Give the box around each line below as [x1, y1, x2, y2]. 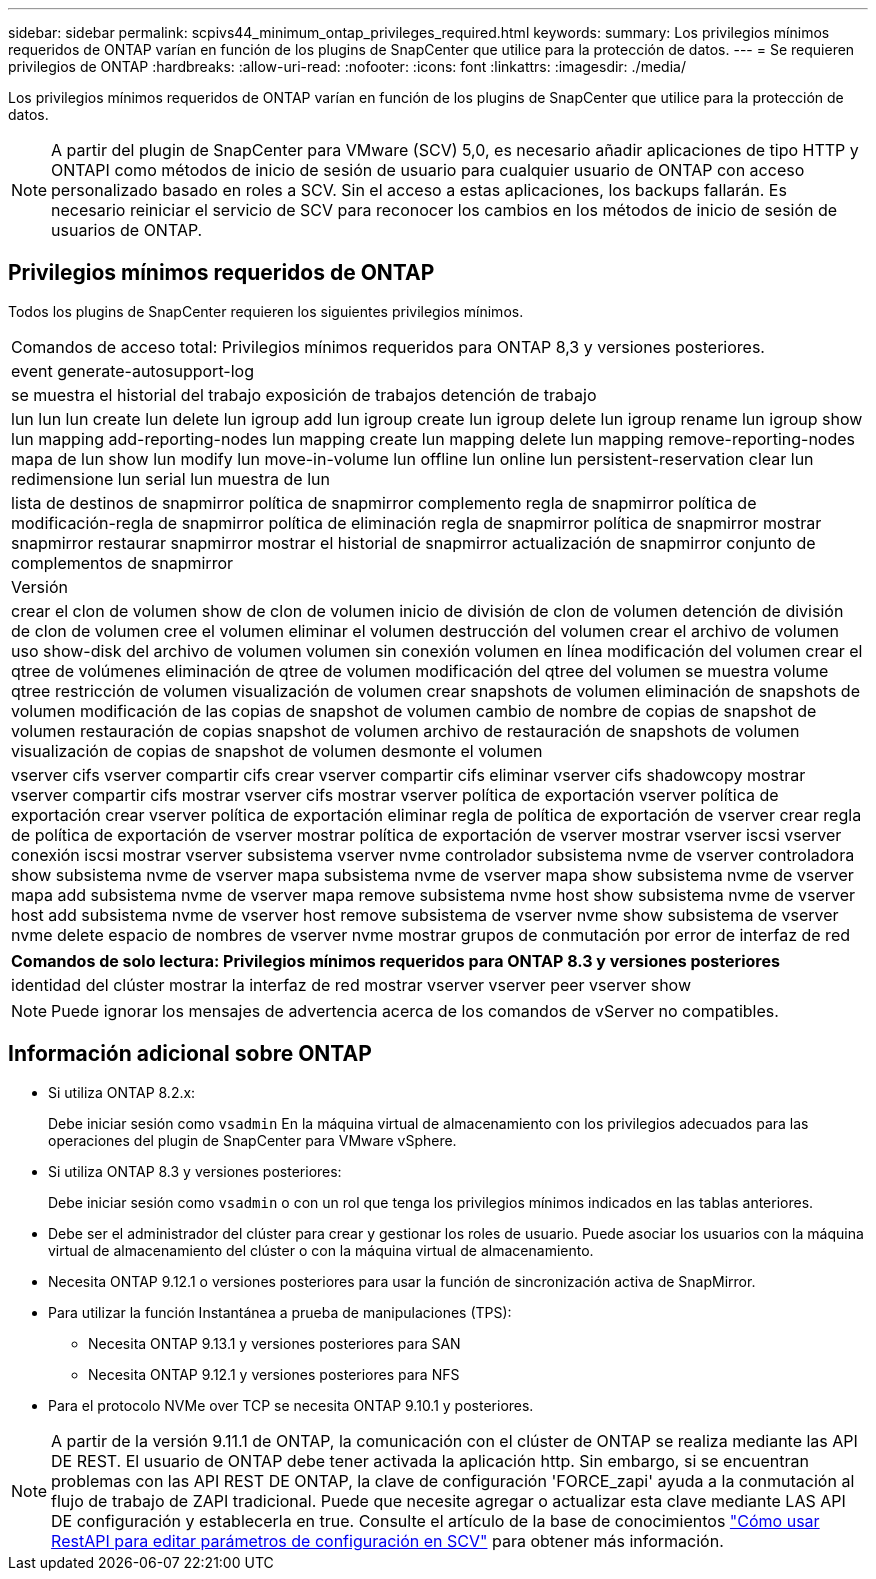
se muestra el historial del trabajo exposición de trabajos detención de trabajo [11, 384, 597, 405]
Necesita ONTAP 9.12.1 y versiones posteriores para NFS [88, 1365, 460, 1383]
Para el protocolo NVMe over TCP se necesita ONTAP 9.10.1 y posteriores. [48, 1396, 534, 1414]
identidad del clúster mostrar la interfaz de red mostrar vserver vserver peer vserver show [11, 974, 691, 995]
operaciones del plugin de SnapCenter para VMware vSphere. [48, 1131, 457, 1149]
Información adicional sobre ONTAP [8, 1041, 372, 1067]
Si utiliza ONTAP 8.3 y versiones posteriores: [48, 1162, 342, 1180]
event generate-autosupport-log [11, 360, 254, 381]
